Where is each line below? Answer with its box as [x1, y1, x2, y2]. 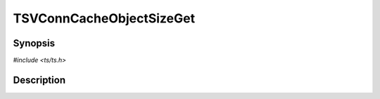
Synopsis [13, 37, 56, 49]
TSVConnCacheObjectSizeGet [13, 11, 196, 26]
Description [13, 74, 66, 86]
